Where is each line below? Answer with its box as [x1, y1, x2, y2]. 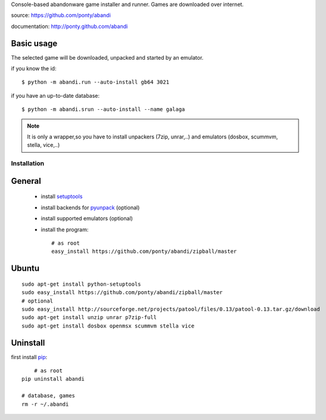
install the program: [41, 226, 89, 233]
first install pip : [11, 353, 48, 360]
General [11, 176, 42, 186]
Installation [11, 159, 45, 168]
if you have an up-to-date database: [11, 92, 100, 99]
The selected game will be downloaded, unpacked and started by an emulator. [11, 54, 204, 61]
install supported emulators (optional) [41, 215, 133, 222]
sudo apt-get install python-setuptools [21, 280, 141, 288]
